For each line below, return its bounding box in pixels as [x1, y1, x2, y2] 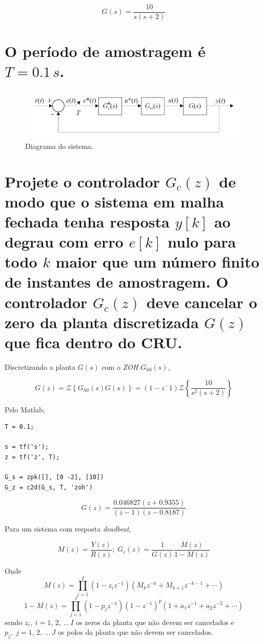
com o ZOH [102, 361, 138, 372]
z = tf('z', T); [5, 453, 60, 461]
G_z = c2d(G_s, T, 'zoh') [5, 483, 93, 491]
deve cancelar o [146, 291, 257, 312]
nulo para [168, 231, 236, 252]
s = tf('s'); [5, 443, 49, 451]
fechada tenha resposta [5, 211, 170, 232]
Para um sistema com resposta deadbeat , [5, 523, 131, 534]
